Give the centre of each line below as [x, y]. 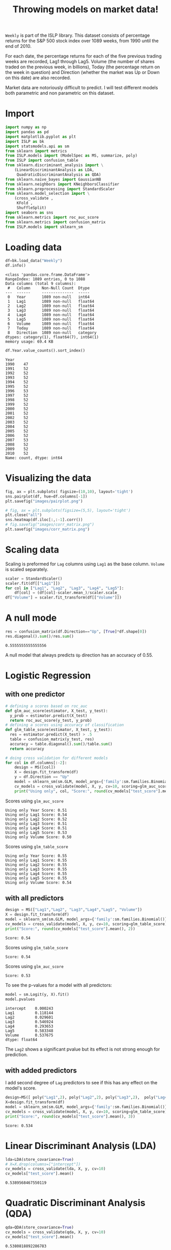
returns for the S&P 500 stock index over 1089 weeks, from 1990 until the [82, 41]
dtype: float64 [21, 1039]
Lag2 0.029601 [29, 1017]
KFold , [25, 203]
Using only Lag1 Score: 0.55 [36, 860]
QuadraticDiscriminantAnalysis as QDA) [59, 174]
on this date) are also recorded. [38, 78]
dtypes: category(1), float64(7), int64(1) [52, 337]
